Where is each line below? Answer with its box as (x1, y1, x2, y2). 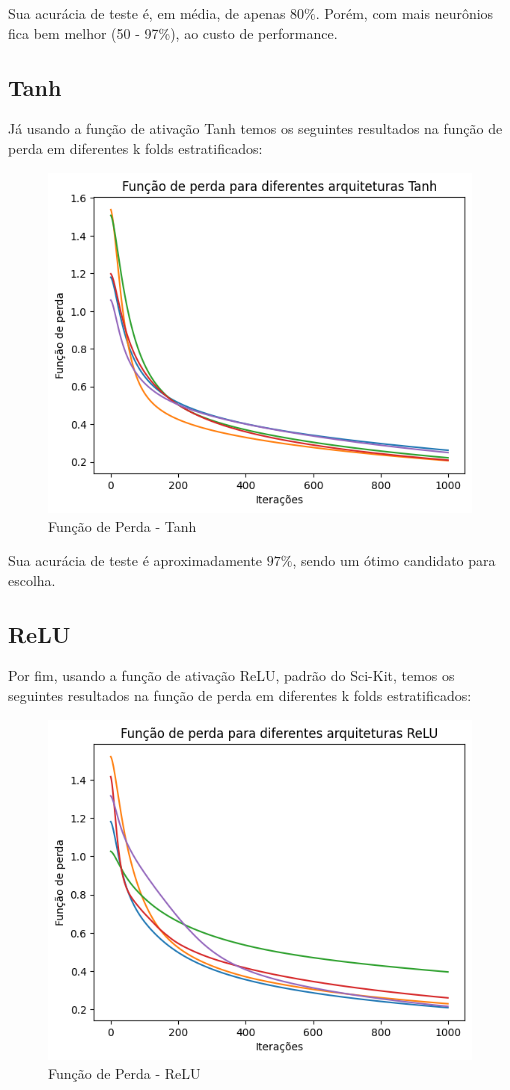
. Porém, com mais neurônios (315, 3, 494, 23)
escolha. (8, 569, 56, 590)
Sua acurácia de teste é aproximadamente (8, 550, 263, 570)
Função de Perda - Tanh (48, 516, 197, 537)
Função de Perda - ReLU (48, 1063, 201, 1084)
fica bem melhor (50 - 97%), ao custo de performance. (8, 22, 338, 43)
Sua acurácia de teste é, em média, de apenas (8, 3, 286, 23)
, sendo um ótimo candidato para (292, 550, 496, 570)
